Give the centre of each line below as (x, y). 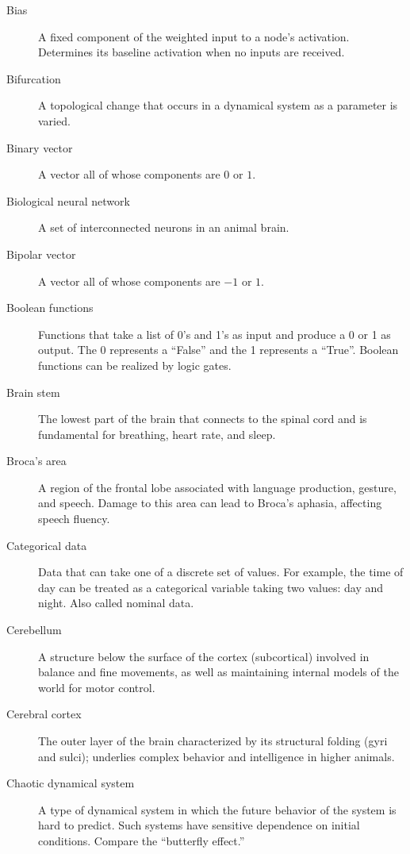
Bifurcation (34, 78)
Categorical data (47, 545)
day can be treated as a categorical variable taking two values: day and (211, 587)
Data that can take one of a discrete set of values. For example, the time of (221, 572)
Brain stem (33, 392)
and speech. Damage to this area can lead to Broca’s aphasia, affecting (210, 503)
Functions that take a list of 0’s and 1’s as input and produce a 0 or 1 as (215, 334)
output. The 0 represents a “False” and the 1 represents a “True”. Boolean (218, 350)
